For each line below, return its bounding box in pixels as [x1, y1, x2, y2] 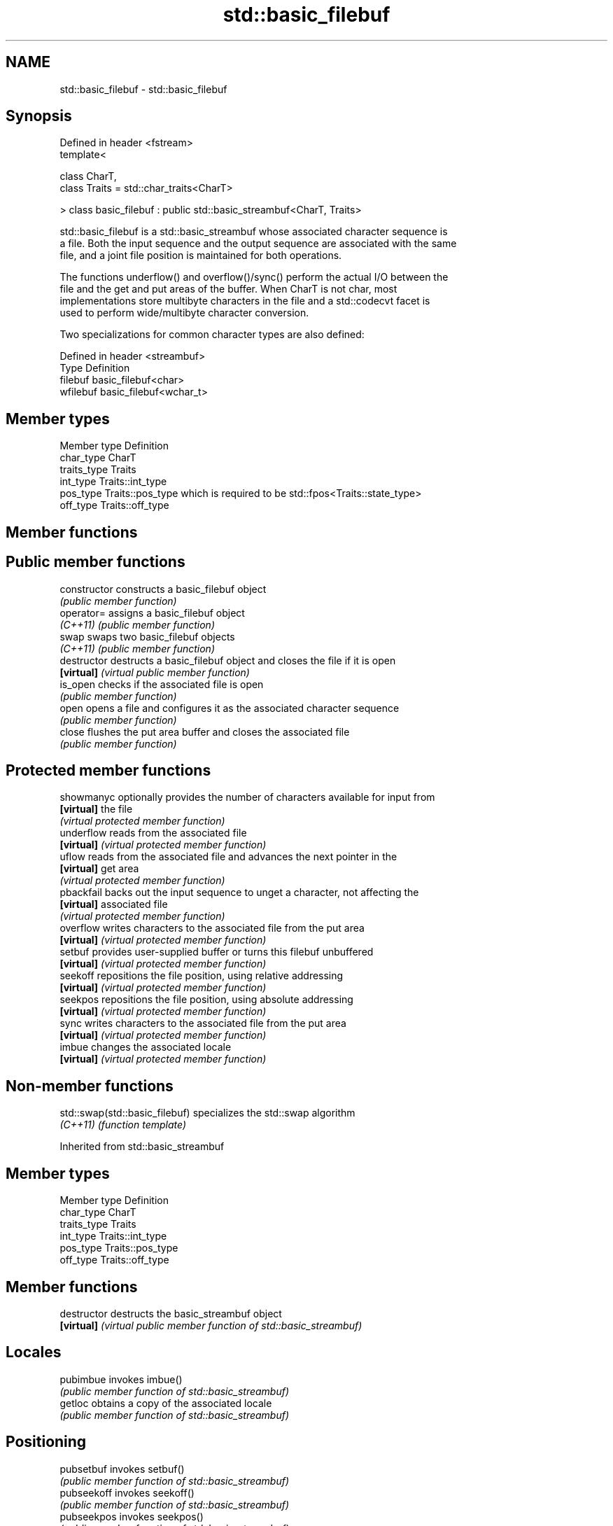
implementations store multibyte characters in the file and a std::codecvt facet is [59, 295, 430, 307]
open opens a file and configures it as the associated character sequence [59, 701, 400, 714]
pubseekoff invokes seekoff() [59, 1486, 195, 1499]
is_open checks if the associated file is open [59, 678, 264, 690]
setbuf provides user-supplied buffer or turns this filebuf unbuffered [59, 946, 374, 958]
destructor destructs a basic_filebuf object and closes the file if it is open [59, 654, 396, 666]
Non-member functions [6, 1077, 174, 1095]
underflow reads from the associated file [59, 827, 247, 839]
